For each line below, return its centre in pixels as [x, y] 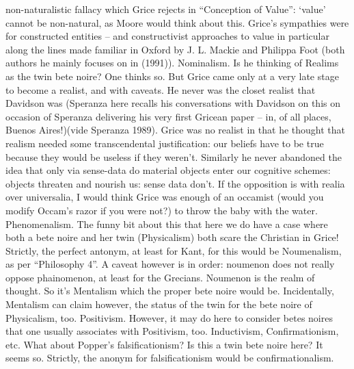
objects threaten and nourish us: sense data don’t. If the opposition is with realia [175, 183]
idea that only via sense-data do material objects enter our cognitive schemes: [168, 170]
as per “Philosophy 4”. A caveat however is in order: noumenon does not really [170, 264]
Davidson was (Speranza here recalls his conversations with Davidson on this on [173, 103]
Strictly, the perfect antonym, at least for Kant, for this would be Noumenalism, [174, 250]
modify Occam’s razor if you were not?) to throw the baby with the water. [162, 210]
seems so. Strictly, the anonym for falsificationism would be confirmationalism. [170, 358]
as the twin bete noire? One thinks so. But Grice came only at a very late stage [172, 76]
